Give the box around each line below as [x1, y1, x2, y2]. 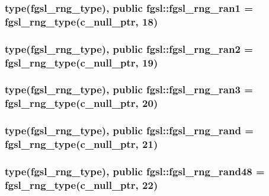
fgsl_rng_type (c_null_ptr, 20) [5, 96, 158, 110]
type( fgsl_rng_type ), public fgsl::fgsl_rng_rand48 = [5, 163, 265, 178]
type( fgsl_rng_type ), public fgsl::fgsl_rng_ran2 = [5, 41, 253, 56]
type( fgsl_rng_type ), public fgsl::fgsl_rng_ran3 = [5, 82, 253, 97]
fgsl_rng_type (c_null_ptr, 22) [5, 177, 158, 192]
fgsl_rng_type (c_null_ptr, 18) [5, 14, 158, 29]
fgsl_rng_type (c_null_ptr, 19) [5, 55, 158, 69]
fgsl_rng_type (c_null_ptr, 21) [5, 137, 158, 151]
